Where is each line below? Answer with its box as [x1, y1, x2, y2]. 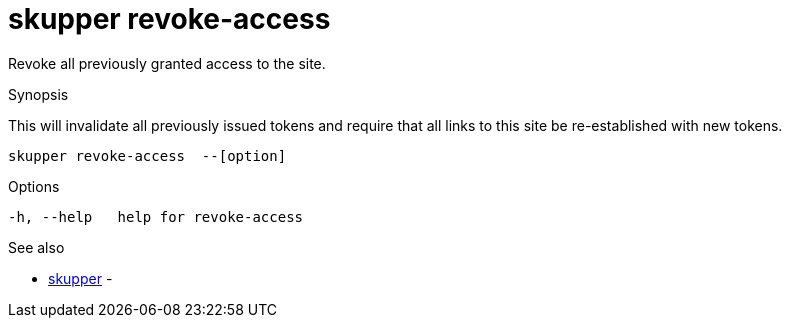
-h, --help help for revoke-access [8, 208, 304, 225]
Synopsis [8, 85, 69, 103]
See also [8, 238, 65, 256]
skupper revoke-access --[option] [8, 147, 287, 164]
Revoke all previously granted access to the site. [8, 54, 326, 72]
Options [8, 177, 60, 195]
